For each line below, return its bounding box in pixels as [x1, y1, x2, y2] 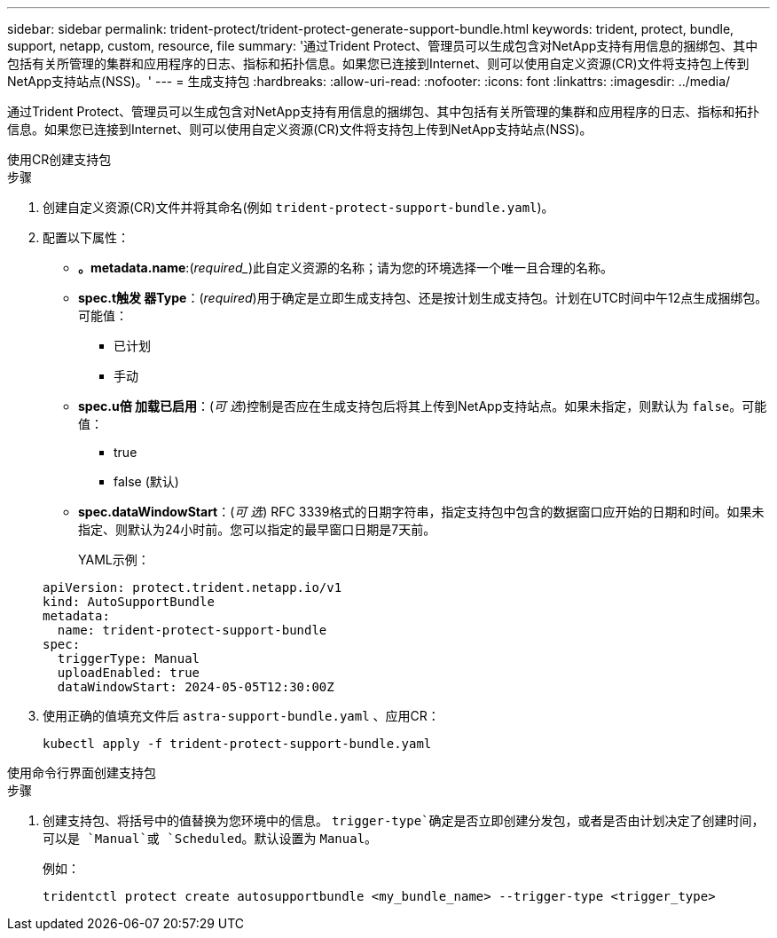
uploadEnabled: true [57, 666, 200, 680]
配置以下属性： [43, 230, 129, 245]
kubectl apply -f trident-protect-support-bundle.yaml [43, 737, 432, 751]
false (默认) [114, 474, 179, 489]
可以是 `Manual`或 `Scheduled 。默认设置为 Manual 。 [43, 831, 378, 846]
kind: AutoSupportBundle [43, 595, 215, 609]
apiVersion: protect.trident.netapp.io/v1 [43, 580, 342, 595]
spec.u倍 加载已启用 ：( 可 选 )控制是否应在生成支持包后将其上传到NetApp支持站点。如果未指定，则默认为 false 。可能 [78, 398, 767, 414]
